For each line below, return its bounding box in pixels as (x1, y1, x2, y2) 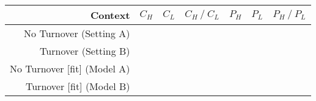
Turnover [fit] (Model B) (26, 79, 130, 93)
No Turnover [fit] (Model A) (10, 61, 130, 75)
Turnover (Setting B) (40, 44, 130, 58)
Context (90, 8, 130, 22)
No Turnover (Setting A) (24, 26, 130, 40)
